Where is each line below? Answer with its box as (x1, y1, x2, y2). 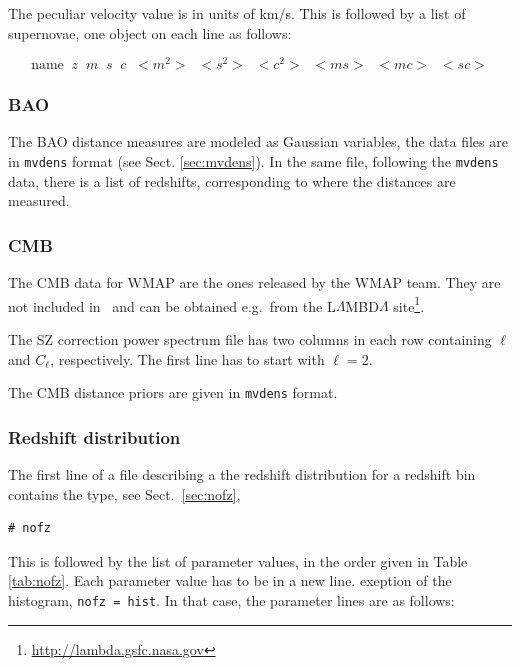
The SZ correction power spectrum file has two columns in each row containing (8, 328, 492, 349)
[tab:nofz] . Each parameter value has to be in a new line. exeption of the (8, 570, 452, 591)
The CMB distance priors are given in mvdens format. (8, 382, 338, 403)
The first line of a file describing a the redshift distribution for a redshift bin (8, 464, 476, 485)
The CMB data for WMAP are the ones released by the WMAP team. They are (8, 272, 501, 293)
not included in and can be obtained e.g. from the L (8, 295, 336, 316)
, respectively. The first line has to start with (50, 348, 325, 369)
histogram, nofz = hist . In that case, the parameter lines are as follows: (8, 590, 455, 611)
